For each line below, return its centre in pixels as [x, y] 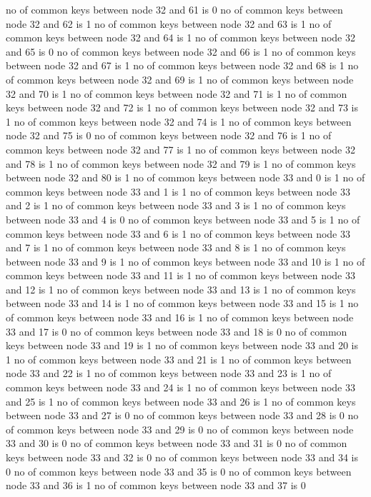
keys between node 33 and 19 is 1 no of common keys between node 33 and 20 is [182, 345]
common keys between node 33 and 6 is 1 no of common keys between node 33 [178, 233]
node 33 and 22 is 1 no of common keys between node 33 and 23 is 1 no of [169, 373]
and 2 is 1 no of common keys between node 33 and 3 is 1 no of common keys [176, 205]
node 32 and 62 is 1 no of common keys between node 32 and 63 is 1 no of [169, 23]
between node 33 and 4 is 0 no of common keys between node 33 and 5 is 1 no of [183, 219]
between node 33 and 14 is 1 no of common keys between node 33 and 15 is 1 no [182, 303]
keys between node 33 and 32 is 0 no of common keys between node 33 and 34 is [182, 457]
